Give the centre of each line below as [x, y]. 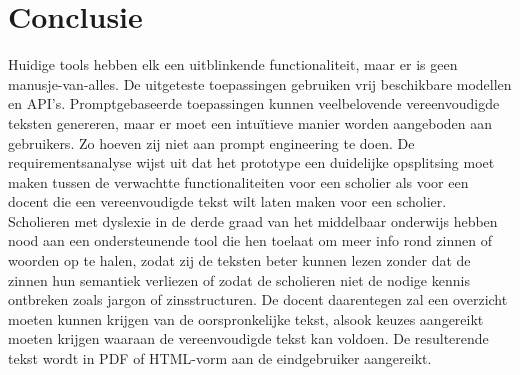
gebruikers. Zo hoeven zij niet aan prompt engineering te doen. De [211, 142]
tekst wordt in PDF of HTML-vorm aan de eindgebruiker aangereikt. [220, 358]
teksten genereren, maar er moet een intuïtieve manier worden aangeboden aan [250, 122]
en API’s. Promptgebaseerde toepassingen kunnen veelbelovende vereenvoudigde [254, 103]
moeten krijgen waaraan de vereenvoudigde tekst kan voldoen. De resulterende [248, 338]
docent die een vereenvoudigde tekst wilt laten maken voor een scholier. [227, 201]
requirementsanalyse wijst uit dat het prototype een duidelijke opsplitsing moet [251, 162]
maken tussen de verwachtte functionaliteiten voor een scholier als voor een [238, 181]
